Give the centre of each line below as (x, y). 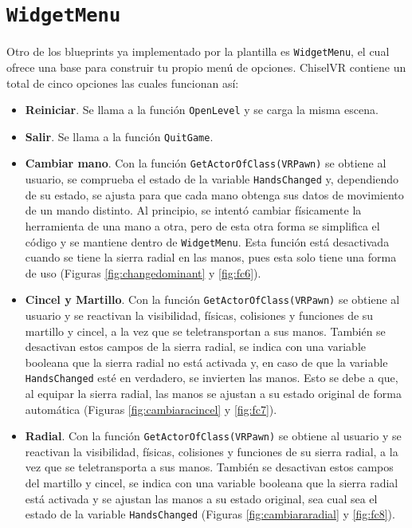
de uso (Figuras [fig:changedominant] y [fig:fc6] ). (143, 272)
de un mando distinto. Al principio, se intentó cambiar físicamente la (193, 210)
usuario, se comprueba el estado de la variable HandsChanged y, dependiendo (212, 179)
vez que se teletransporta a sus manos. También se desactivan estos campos (209, 467)
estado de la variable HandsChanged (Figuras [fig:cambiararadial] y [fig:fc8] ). (210, 514)
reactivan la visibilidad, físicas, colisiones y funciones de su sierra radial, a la (212, 451)
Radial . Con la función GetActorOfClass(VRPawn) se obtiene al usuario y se (213, 436)
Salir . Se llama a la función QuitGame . (119, 136)
